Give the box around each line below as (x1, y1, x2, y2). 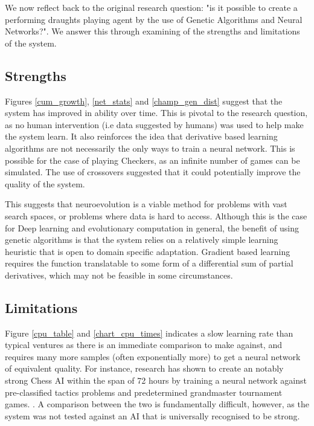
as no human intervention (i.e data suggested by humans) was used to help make (5, 118, 304, 131)
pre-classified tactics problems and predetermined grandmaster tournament (5, 386, 283, 398)
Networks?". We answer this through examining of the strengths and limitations (5, 25, 300, 37)
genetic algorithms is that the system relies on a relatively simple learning (5, 233, 278, 246)
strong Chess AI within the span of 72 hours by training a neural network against (5, 374, 307, 387)
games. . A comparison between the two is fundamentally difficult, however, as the (5, 398, 309, 410)
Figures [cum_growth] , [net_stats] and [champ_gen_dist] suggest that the (5, 94, 283, 107)
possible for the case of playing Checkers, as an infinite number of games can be (5, 153, 300, 166)
